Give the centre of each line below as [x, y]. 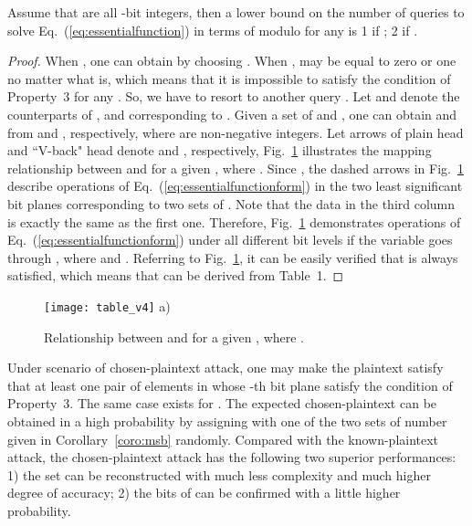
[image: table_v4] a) [107, 305]
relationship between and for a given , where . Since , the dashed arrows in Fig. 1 [236, 168]
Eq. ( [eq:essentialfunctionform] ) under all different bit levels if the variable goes [230, 240]
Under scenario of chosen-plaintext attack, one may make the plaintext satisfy [226, 368]
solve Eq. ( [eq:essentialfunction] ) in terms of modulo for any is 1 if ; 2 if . [213, 30]
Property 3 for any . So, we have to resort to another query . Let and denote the [234, 96]
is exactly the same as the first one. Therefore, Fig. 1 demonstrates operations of [234, 221]
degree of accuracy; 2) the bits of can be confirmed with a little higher [204, 493]
